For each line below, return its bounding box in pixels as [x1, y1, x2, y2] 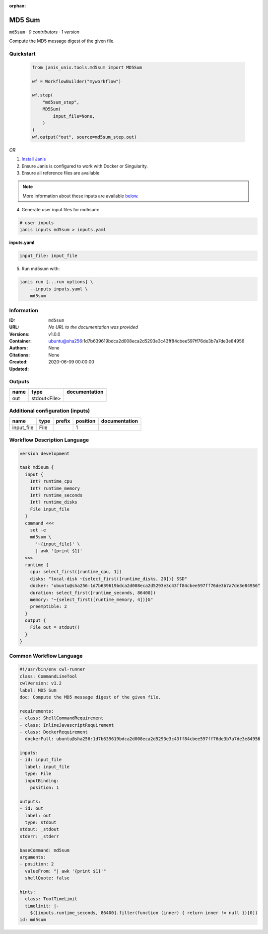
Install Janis [21, 156, 46, 162]
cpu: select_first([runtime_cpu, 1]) [30, 569, 122, 575]
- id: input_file [19, 757, 62, 763]
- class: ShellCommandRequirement [19, 715, 104, 721]
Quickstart [9, 50, 36, 57]
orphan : [9, 3, 26, 8]
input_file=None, [53, 113, 95, 119]
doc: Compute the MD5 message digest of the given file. [19, 694, 161, 700]
